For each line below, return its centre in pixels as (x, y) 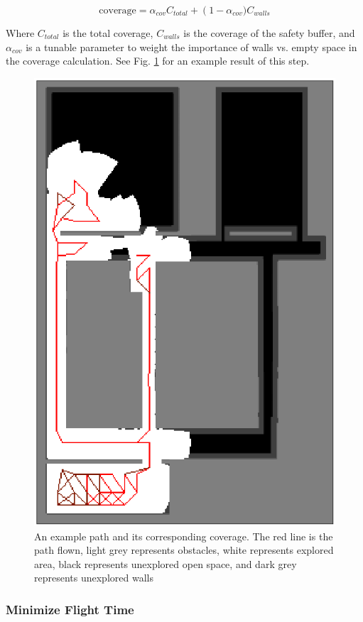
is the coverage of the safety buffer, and (269, 33)
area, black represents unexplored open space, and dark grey (166, 563)
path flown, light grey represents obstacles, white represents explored (184, 550)
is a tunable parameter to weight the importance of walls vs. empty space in (191, 47)
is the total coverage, (108, 33)
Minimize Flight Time (70, 609)
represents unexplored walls (94, 578)
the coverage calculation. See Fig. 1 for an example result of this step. (158, 61)
